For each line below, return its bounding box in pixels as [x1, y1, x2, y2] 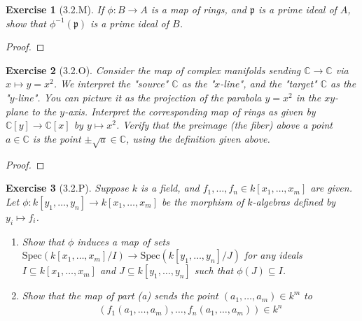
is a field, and [140, 180, 200, 195]
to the [32, 104, 57, 118]
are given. [310, 180, 352, 195]
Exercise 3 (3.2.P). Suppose [6, 180, 129, 195]
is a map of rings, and [151, 2, 246, 16]
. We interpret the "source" [53, 76, 169, 91]
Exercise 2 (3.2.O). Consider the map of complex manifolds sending [6, 62, 301, 77]
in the [295, 90, 321, 104]
